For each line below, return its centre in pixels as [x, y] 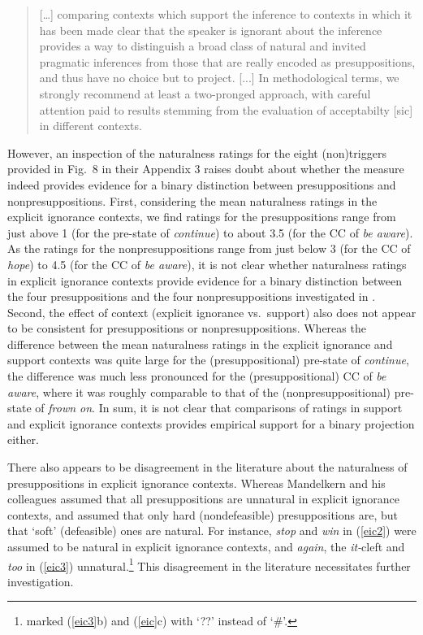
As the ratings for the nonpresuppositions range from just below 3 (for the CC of [209, 248]
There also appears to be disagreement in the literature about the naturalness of [207, 467]
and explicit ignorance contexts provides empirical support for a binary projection [211, 423]
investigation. [41, 581]
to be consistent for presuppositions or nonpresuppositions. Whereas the [187, 328]
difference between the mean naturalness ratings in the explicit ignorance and [200, 344]
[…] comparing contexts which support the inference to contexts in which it [226, 14]
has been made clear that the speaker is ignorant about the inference [211, 30]
